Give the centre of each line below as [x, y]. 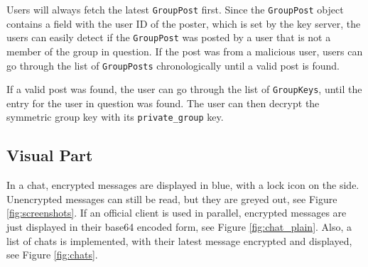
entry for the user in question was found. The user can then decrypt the [163, 103]
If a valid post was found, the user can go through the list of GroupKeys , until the [184, 89]
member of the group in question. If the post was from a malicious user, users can [185, 51]
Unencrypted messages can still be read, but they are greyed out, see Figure [172, 198]
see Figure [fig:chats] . [52, 255]
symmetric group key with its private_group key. [115, 117]
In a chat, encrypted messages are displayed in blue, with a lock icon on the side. [183, 185]
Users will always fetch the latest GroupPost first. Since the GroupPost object [175, 9]
